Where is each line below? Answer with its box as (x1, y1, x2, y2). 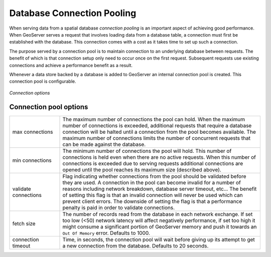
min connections (12, 157, 52, 164)
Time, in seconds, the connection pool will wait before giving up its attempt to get (62, 236, 255, 243)
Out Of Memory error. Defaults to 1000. (62, 229, 151, 236)
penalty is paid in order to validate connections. (62, 204, 175, 211)
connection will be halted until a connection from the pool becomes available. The (62, 128, 256, 135)
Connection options (9, 90, 50, 96)
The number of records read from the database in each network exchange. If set (62, 210, 253, 217)
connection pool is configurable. (9, 78, 76, 85)
